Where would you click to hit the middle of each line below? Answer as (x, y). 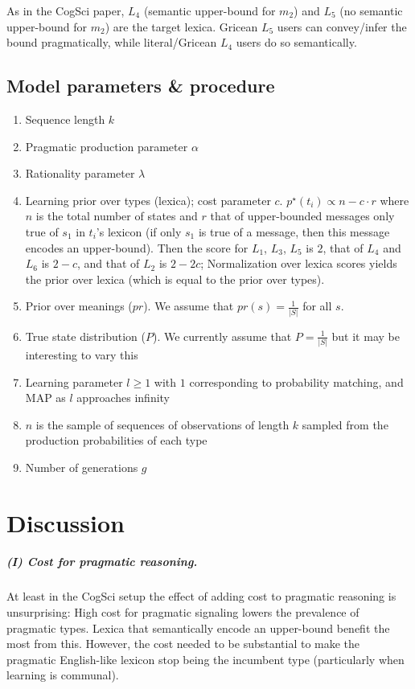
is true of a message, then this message (294, 231)
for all (317, 306)
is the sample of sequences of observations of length (162, 424)
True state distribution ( (85, 336)
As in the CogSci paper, (66, 10)
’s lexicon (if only (139, 231)
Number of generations (82, 467)
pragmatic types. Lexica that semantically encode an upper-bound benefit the (198, 627)
